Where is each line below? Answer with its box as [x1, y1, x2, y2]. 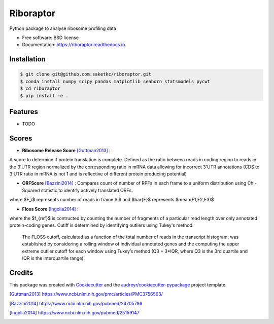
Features [9, 107, 38, 116]
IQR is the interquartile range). [22, 255, 85, 261]
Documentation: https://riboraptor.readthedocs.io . [22, 42, 127, 48]
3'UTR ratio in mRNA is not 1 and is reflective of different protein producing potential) [9, 171, 187, 177]
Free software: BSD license [22, 34, 79, 41]
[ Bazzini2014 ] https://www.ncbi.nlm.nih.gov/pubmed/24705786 [9, 300, 143, 306]
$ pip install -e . [20, 93, 68, 98]
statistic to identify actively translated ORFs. [41, 187, 133, 193]
